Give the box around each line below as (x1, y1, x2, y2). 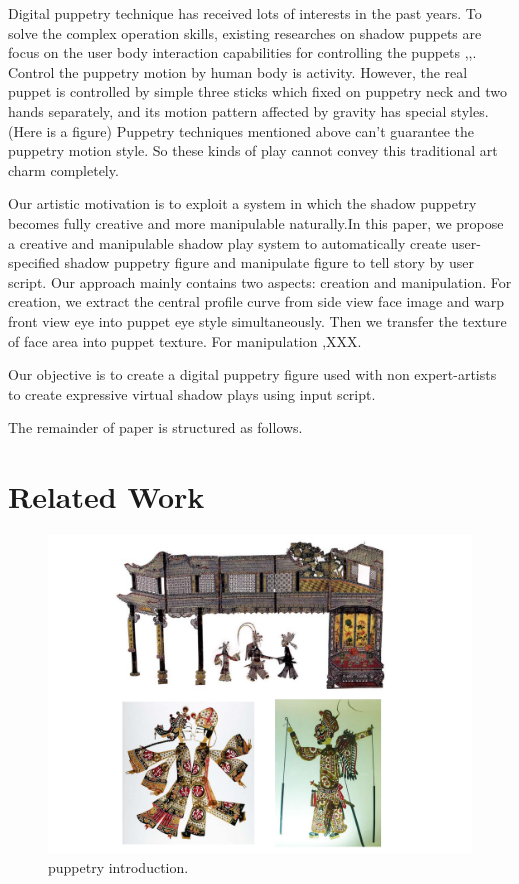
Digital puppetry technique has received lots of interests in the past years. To (8, 3, 482, 23)
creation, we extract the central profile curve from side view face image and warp (8, 291, 505, 312)
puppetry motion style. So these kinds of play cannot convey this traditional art (8, 140, 498, 161)
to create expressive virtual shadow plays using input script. (8, 383, 376, 404)
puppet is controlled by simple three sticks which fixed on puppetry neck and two (8, 81, 507, 102)
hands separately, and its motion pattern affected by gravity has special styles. (8, 100, 489, 121)
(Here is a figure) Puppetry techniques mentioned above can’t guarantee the (8, 120, 475, 141)
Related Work (8, 476, 205, 517)
